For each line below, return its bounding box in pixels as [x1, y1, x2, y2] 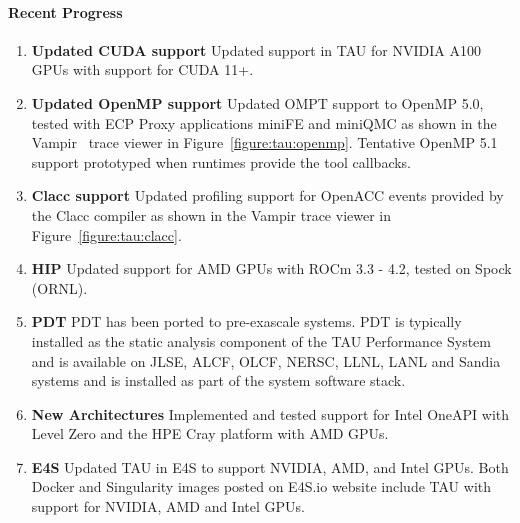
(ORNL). [31, 277, 88, 298]
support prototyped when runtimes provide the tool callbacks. [31, 151, 411, 172]
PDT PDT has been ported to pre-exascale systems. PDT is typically [31, 311, 462, 332]
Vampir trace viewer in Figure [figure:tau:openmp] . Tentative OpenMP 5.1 [31, 132, 498, 153]
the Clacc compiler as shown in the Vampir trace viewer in [31, 204, 392, 225]
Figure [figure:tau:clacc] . [31, 224, 182, 245]
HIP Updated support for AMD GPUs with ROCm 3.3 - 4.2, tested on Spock [31, 258, 512, 279]
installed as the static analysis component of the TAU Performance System [31, 330, 491, 351]
